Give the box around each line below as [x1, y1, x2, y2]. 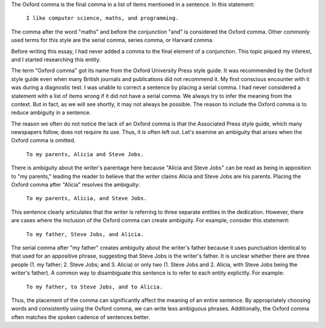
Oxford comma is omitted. [11, 137, 76, 144]
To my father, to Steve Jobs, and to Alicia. [26, 283, 163, 290]
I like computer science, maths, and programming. [26, 15, 179, 22]
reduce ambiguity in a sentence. [11, 109, 91, 117]
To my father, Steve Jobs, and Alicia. [26, 231, 144, 237]
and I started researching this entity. [11, 56, 101, 63]
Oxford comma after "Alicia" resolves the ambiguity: [11, 181, 140, 189]
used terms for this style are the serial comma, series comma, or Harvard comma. [11, 37, 214, 44]
